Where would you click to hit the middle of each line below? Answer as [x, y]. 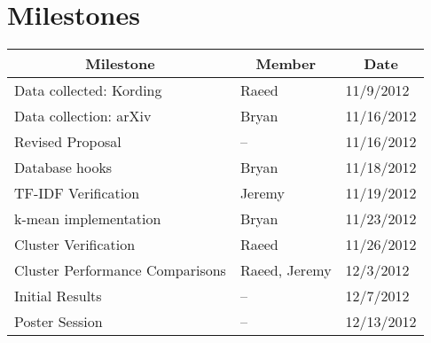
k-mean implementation [88, 219]
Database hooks [63, 168]
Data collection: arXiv [83, 116]
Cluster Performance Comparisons [120, 270]
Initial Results [58, 296]
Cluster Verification [75, 245]
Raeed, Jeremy [286, 270]
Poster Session [59, 322]
